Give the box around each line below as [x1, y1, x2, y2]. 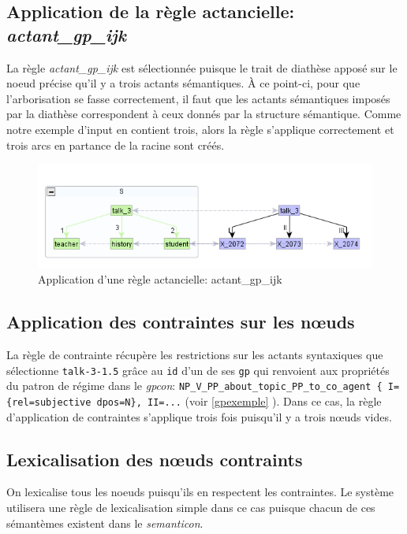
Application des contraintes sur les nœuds [6, 310, 355, 334]
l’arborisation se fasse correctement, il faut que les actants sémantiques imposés [6, 90, 390, 106]
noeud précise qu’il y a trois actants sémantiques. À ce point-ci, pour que [6, 75, 360, 91]
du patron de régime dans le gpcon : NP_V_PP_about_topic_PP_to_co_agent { [6, 377, 383, 394]
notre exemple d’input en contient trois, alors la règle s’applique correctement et [6, 121, 394, 137]
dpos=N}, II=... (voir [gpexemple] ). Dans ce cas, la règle [96, 392, 382, 409]
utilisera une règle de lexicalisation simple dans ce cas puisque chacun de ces [6, 499, 375, 515]
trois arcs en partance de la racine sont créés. [6, 136, 225, 153]
